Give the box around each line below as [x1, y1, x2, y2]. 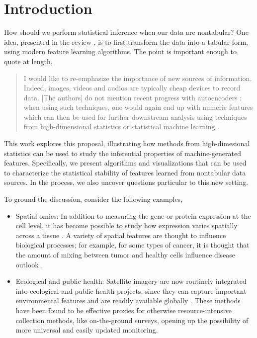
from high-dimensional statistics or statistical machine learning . [23, 121, 220, 132]
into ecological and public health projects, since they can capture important [15, 285, 247, 296]
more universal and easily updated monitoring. [15, 325, 158, 335]
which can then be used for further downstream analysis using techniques [23, 111, 247, 122]
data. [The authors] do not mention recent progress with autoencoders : [23, 92, 242, 102]
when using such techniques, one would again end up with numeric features [23, 102, 253, 112]
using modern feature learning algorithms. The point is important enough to [4, 46, 237, 57]
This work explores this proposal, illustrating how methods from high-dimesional [4, 138, 250, 149]
